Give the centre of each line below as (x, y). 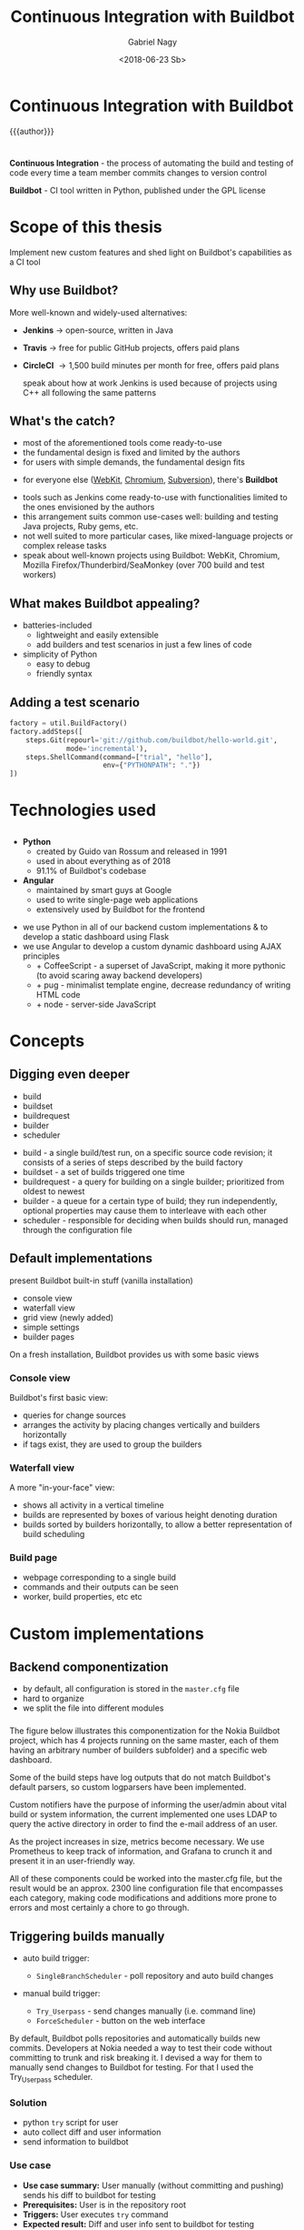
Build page (34, 1558)
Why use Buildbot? (64, 291)
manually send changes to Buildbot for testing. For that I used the (132, 2067)
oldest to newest (54, 1191)
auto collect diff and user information (92, 2132)
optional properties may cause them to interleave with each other (145, 1210)
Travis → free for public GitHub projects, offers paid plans (131, 347)
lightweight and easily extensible (97, 635)
